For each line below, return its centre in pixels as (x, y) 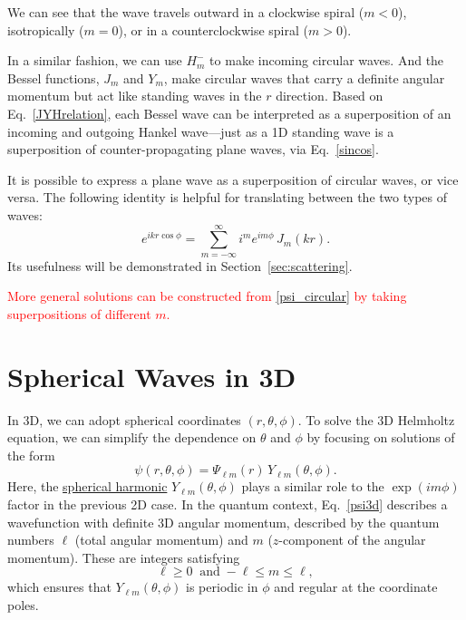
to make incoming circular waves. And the (327, 60)
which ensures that (59, 587)
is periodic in (222, 587)
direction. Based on (330, 96)
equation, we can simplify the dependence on (132, 437)
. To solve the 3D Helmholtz (376, 419)
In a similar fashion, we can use (95, 60)
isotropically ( (46, 29)
